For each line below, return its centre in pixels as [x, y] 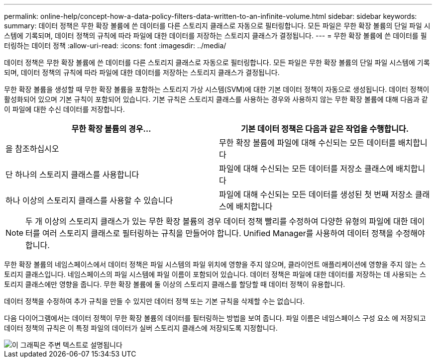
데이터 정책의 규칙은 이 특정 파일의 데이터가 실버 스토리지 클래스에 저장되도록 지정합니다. [141, 328]
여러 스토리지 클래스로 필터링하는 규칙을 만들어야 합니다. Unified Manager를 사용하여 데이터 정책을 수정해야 [234, 233]
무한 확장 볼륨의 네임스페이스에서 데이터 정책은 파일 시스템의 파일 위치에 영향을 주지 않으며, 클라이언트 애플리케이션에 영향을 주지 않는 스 [215, 264]
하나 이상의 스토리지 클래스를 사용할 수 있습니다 [89, 200]
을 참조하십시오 [32, 149]
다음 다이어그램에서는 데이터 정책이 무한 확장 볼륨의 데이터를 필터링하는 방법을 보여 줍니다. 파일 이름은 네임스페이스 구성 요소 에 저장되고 [215, 318]
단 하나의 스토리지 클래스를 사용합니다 [72, 175]
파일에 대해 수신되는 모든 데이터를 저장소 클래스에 [306, 169]
